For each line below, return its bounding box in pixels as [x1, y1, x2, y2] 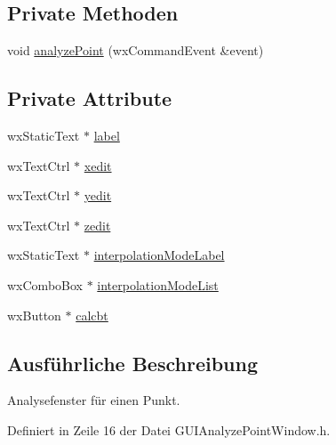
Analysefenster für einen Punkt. [7, 391, 180, 409]
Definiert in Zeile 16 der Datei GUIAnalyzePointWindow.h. [7, 420, 331, 439]
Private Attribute [7, 85, 172, 112]
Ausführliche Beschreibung [7, 349, 258, 376]
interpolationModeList [97, 275, 219, 294]
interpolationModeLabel [93, 246, 225, 264]
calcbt [76, 305, 108, 324]
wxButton [7, 305, 61, 324]
